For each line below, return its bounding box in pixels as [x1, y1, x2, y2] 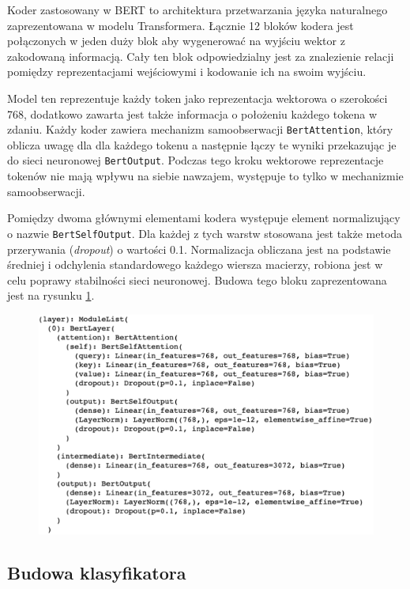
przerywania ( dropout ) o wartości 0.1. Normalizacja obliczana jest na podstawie [7, 240, 391, 257]
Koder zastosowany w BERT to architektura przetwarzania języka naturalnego [7, 2, 388, 17]
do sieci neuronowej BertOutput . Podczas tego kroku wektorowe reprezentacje [7, 152, 384, 168]
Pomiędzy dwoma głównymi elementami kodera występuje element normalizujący [7, 210, 401, 226]
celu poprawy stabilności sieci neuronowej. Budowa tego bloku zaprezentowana [7, 271, 387, 288]
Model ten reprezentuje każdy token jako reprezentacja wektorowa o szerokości [7, 89, 388, 106]
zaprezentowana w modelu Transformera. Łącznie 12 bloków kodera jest [7, 17, 354, 33]
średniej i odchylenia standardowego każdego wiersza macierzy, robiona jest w [7, 256, 383, 273]
